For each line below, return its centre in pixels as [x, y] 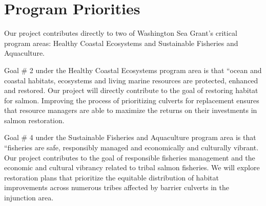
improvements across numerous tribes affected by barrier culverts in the [117, 187]
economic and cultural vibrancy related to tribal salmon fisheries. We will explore [132, 167]
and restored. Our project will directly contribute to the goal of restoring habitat [131, 90]
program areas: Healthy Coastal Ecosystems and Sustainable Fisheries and [121, 43]
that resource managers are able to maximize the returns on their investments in [131, 110]
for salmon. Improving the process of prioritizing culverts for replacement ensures [132, 100]
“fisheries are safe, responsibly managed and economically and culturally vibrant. [131, 147]
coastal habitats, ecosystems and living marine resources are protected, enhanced [131, 80]
